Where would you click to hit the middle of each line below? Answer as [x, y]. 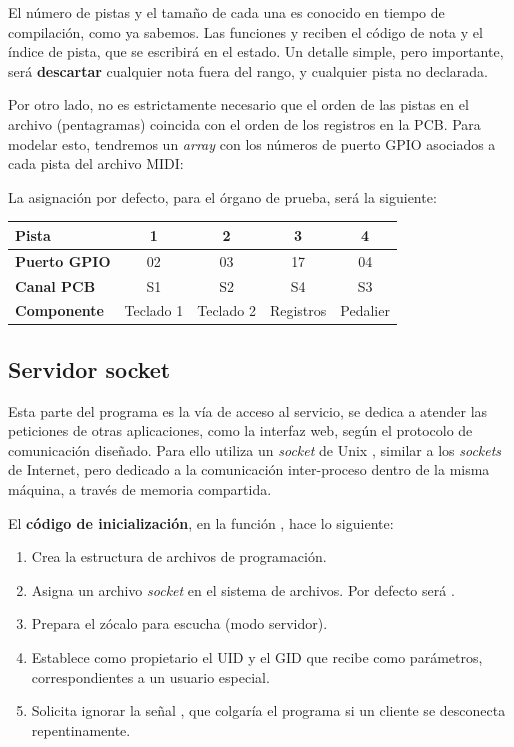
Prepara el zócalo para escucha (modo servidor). [179, 623]
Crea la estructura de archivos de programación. [179, 556]
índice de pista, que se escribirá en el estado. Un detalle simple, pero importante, [256, 51]
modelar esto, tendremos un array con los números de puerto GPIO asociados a [252, 143]
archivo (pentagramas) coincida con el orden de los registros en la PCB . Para [244, 123]
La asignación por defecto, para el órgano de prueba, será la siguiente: [222, 196]
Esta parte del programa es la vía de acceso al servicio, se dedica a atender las [248, 410]
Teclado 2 [226, 310]
